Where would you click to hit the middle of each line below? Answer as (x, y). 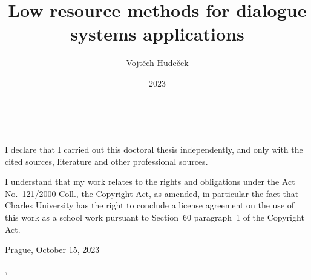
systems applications (157, 34)
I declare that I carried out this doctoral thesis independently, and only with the (154, 149)
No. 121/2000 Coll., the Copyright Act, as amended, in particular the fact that (152, 193)
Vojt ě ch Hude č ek (157, 63)
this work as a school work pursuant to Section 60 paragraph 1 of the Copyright (155, 217)
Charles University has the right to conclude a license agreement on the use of (150, 205)
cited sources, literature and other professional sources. (106, 161)
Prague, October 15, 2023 (52, 249)
